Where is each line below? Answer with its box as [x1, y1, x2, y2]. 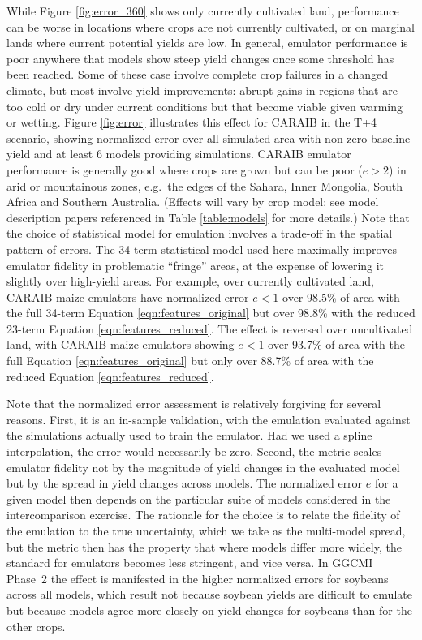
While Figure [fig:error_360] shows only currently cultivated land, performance [6, 2, 399, 19]
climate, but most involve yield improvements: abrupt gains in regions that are [6, 81, 398, 98]
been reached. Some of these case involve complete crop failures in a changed [6, 66, 389, 83]
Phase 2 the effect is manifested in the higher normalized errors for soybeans [6, 569, 389, 586]
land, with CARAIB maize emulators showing [6, 336, 235, 353]
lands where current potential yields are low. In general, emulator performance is [6, 34, 408, 51]
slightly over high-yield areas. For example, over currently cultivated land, [6, 273, 374, 290]
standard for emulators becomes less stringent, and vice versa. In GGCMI [6, 554, 373, 571]
